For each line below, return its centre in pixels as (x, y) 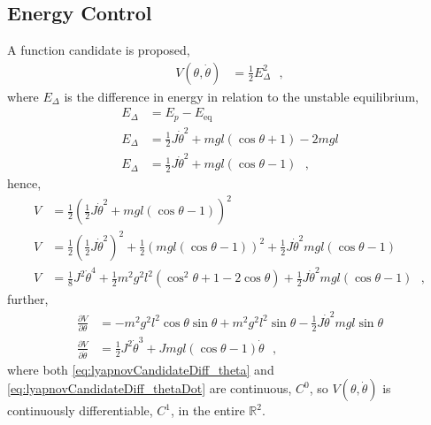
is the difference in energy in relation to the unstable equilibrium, (241, 96)
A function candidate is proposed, (99, 50)
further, (28, 299)
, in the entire (208, 410)
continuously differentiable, (80, 410)
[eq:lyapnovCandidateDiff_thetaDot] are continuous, (150, 388)
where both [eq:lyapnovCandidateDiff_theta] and (141, 369)
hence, (24, 183)
